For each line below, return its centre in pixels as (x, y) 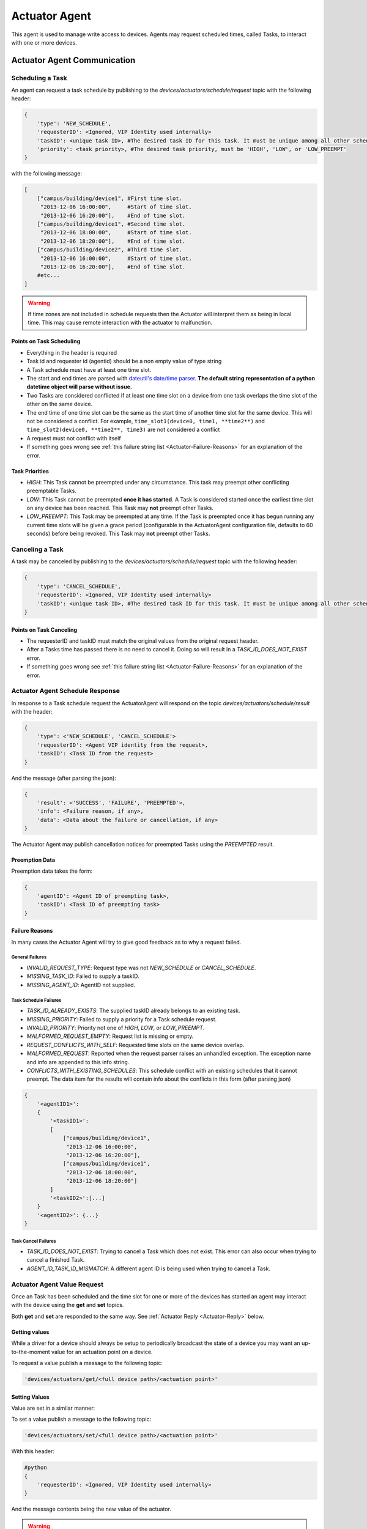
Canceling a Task (37, 549)
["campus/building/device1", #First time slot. (110, 198)
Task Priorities (30, 471)
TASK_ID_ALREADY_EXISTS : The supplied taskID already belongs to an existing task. (133, 1011)
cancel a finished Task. (56, 1260)
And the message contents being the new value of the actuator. (91, 1509)
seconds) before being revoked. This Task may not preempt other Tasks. (118, 534)
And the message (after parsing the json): (64, 778)
